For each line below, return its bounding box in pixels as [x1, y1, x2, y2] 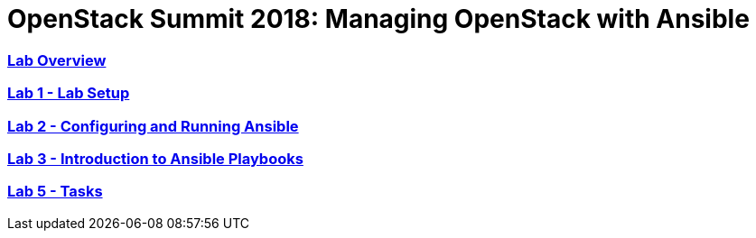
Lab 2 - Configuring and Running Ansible [7, 116, 299, 135]
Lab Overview [7, 50, 107, 69]
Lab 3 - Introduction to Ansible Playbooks [7, 149, 303, 168]
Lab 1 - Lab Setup [7, 84, 130, 103]
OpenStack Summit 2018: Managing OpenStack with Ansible [7, 4, 750, 34]
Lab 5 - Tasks [7, 182, 103, 201]
